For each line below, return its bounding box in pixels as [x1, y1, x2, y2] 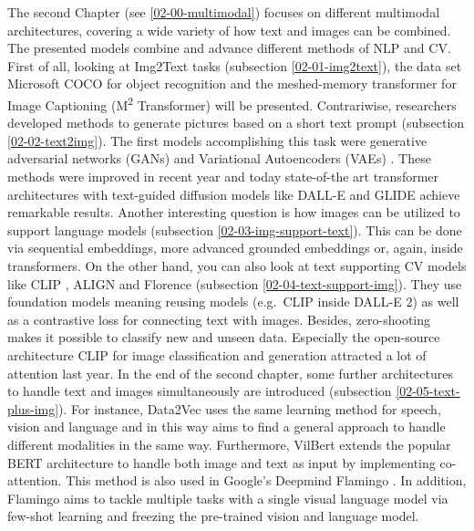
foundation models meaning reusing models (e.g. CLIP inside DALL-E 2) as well [7, 292, 459, 311]
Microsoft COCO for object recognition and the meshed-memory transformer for [7, 74, 457, 93]
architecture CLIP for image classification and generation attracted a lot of [7, 345, 427, 364]
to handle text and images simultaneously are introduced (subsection [7, 381, 392, 401]
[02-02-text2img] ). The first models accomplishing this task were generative [7, 130, 428, 150]
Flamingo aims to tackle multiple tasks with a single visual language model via [7, 488, 448, 507]
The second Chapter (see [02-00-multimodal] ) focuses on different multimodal [7, 3, 440, 21]
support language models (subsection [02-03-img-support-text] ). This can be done [7, 220, 462, 239]
